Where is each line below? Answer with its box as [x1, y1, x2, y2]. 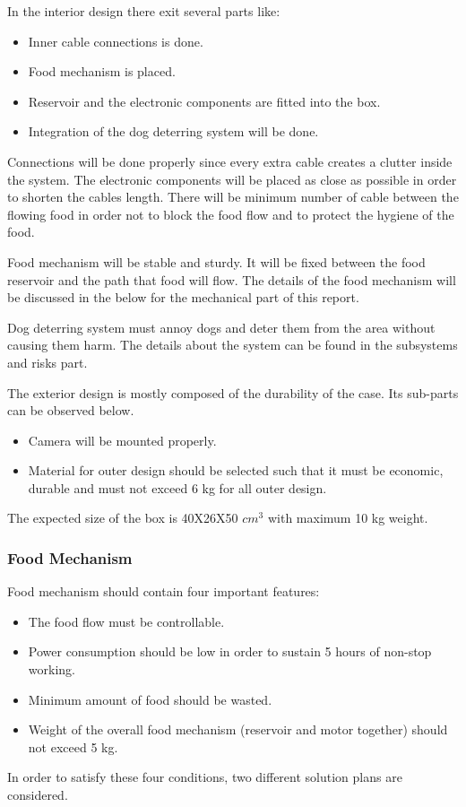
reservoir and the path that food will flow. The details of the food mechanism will [7, 270, 456, 289]
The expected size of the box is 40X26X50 [7, 508, 238, 527]
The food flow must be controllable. [28, 612, 225, 630]
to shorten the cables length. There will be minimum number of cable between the [7, 187, 459, 206]
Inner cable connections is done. [28, 31, 203, 50]
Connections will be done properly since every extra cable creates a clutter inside [7, 152, 453, 170]
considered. [7, 785, 68, 804]
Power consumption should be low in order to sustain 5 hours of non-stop [28, 642, 432, 661]
